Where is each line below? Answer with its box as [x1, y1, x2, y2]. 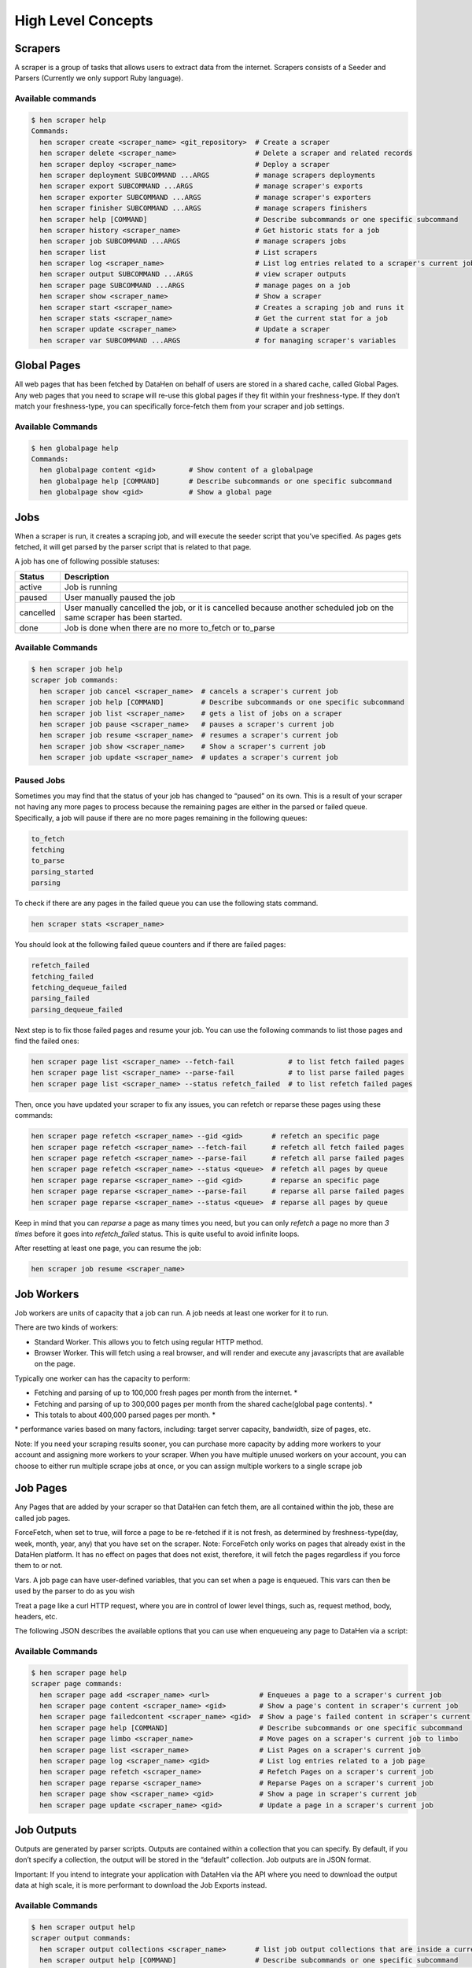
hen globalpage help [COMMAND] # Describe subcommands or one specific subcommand [39, 476, 393, 486]
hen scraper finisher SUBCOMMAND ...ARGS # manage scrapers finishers [39, 204, 367, 213]
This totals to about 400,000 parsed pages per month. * [34, 1410, 216, 1419]
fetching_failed [31, 972, 94, 981]
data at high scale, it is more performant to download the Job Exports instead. [14, 1881, 267, 1890]
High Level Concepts [14, 12, 153, 29]
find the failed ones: [14, 1036, 79, 1046]
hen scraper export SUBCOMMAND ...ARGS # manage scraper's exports [39, 182, 363, 191]
